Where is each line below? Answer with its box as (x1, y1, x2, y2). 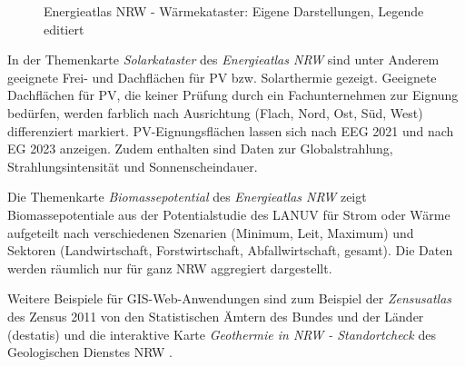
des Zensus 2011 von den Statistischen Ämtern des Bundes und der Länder (7, 306, 424, 325)
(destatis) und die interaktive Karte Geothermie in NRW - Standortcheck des (7, 324, 436, 343)
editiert (44, 19, 84, 38)
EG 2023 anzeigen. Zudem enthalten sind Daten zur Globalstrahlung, (7, 139, 393, 158)
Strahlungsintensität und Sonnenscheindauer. (7, 156, 258, 175)
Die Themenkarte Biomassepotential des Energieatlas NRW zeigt (7, 187, 367, 206)
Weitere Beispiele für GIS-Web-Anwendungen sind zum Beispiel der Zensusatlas (7, 289, 452, 308)
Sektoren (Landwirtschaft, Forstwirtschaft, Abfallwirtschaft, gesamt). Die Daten (7, 241, 453, 260)
